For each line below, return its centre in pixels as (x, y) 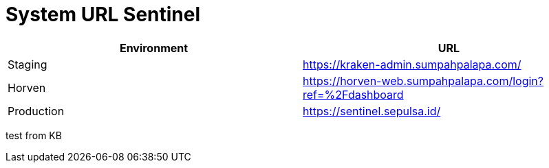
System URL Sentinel (103, 14)
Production (36, 111)
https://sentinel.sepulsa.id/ (372, 111)
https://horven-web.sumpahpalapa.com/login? (423, 81)
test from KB (34, 135)
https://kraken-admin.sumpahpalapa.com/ (412, 64)
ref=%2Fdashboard (353, 94)
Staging (28, 64)
